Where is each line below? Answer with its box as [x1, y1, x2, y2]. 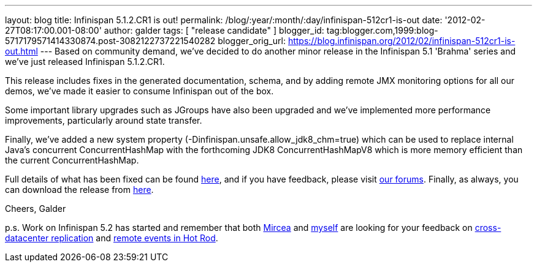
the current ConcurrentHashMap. [5, 155, 139, 165]
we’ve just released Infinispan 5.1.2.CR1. [5, 56, 165, 67]
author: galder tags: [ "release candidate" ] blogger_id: [104, 25, 324, 36]
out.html [5, 46, 38, 56]
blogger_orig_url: [218, 36, 286, 46]
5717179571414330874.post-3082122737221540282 [5, 36, 216, 46]
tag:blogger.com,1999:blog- [326, 25, 438, 36]
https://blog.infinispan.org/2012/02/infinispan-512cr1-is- [288, 36, 516, 46]
